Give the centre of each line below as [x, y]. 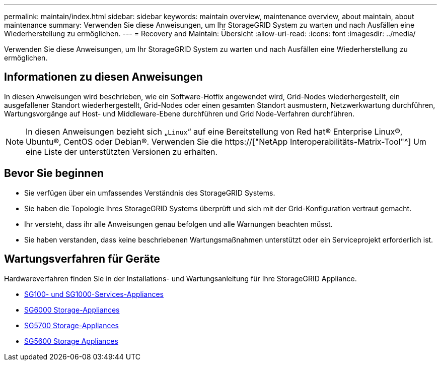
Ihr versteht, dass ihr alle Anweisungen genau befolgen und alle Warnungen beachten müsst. [178, 224]
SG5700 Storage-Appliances [71, 325]
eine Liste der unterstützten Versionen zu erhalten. [122, 151]
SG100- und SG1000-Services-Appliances [94, 294]
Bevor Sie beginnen [54, 173]
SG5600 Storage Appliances [71, 341]
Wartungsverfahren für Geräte [82, 259]
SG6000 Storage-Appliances [72, 310]
